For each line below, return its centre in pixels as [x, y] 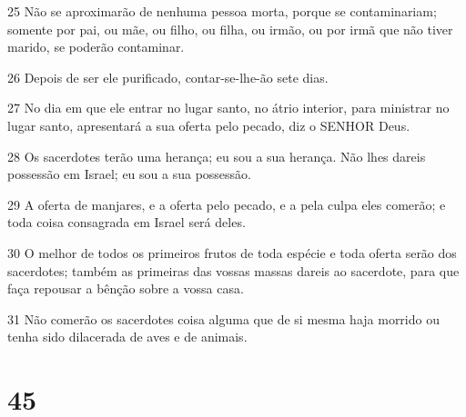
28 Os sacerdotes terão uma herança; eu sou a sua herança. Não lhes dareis [217, 156]
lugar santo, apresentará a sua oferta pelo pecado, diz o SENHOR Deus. [209, 125]
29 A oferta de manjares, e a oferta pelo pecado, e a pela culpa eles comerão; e [227, 204]
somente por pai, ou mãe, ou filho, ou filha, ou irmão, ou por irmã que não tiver [230, 29]
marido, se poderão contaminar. [96, 47]
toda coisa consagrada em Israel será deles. [127, 222]
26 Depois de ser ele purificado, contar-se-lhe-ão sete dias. [168, 77]
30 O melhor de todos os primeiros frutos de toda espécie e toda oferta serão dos [232, 252]
